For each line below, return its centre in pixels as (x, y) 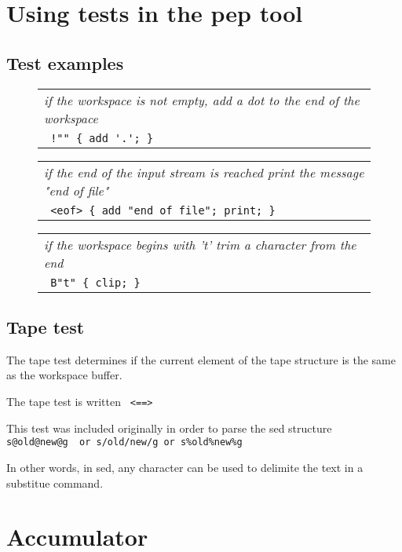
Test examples (65, 62)
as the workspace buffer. (64, 375)
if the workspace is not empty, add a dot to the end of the (202, 100)
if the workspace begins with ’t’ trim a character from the (200, 244)
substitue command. (55, 483)
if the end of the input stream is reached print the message (204, 172)
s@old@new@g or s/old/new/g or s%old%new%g (124, 442)
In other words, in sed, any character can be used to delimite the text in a (185, 467)
